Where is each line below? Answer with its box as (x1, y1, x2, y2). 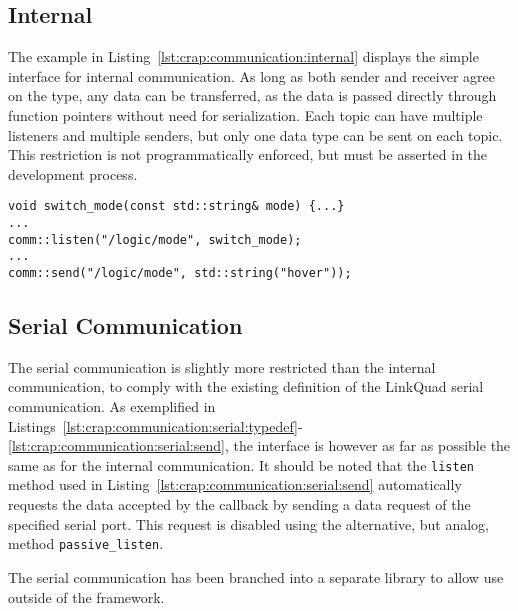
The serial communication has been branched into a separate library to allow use (8, 566, 504, 587)
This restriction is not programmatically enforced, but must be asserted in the (8, 144, 488, 165)
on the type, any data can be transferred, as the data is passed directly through (8, 85, 497, 106)
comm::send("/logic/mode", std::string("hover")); (8, 265, 352, 280)
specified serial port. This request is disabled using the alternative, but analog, (8, 513, 489, 534)
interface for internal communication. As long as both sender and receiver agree (8, 65, 495, 86)
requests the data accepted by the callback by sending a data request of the (8, 494, 471, 515)
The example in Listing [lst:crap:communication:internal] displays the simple (8, 46, 479, 67)
